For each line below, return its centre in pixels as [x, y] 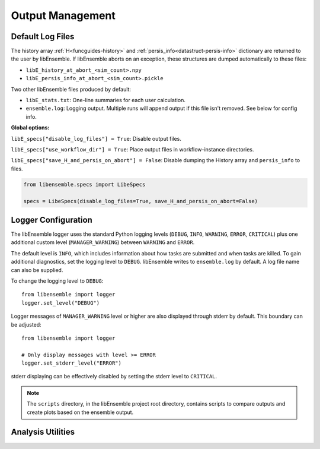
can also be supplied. [37, 270]
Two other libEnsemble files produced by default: [71, 89]
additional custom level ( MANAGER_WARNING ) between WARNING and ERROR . [103, 242]
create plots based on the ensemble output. [80, 412]
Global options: [30, 128]
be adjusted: [26, 324]
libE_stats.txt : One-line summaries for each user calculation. [106, 100]
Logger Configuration [52, 220]
